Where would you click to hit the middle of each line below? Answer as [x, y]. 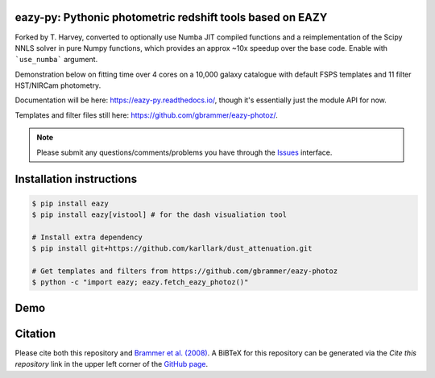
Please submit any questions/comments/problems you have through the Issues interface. [184, 152]
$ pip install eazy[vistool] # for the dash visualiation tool [159, 215]
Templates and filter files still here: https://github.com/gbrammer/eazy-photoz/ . [146, 115]
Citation [35, 333]
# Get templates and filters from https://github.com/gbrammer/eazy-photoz [185, 271]
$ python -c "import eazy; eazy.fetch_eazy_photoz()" [140, 282]
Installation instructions [76, 179]
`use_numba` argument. [56, 60]
